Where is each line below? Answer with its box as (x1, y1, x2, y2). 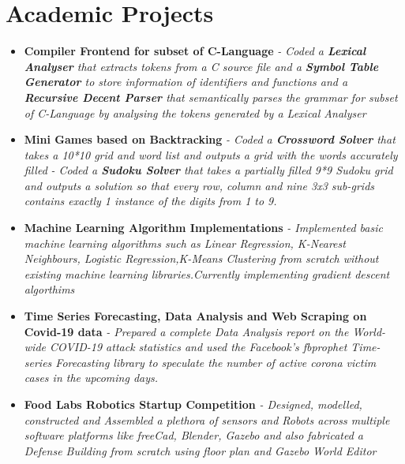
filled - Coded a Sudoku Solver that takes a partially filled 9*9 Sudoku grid (24, 162, 393, 178)
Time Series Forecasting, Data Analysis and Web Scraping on (24, 308, 367, 324)
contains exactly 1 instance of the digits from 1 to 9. (24, 193, 277, 209)
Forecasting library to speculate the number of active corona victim (55, 354, 377, 370)
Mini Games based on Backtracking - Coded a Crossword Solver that (24, 131, 396, 148)
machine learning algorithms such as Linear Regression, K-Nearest (24, 234, 346, 251)
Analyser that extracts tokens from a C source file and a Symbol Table (24, 58, 379, 74)
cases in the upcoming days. (24, 369, 159, 386)
